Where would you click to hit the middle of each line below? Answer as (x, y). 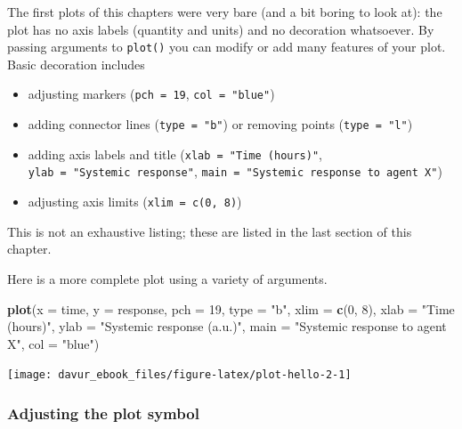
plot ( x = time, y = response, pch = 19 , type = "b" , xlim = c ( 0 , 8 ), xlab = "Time (231, 308)
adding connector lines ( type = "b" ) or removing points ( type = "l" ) (220, 124)
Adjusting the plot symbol (103, 413)
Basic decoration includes (76, 64)
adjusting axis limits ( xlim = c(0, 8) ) (135, 202)
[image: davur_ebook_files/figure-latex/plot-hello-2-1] (179, 375)
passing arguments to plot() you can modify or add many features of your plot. (227, 47)
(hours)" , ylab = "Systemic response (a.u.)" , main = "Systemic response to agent (227, 326)
